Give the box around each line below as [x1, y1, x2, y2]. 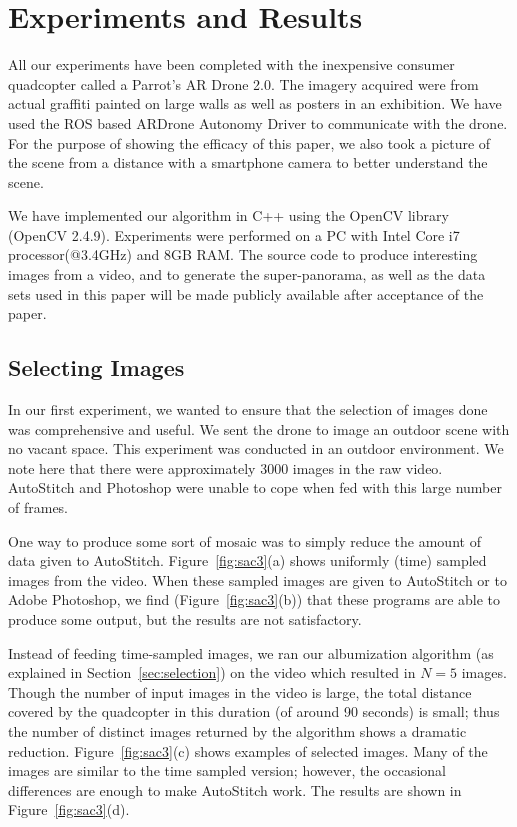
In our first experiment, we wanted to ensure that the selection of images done [8, 399, 488, 420]
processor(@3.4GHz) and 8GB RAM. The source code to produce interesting [8, 244, 478, 265]
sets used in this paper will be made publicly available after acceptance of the [8, 283, 484, 304]
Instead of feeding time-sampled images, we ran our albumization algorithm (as [8, 642, 494, 663]
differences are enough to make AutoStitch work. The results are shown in [8, 779, 462, 800]
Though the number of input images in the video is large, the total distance [8, 681, 472, 702]
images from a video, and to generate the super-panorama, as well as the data [8, 264, 486, 285]
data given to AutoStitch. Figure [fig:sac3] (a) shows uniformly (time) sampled [8, 550, 487, 571]
